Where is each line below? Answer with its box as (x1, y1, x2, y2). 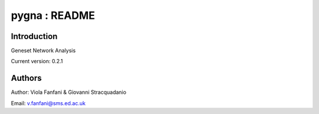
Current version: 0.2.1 (11, 58, 63, 65)
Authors (11, 73, 42, 83)
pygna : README (11, 9, 96, 22)
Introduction (11, 31, 58, 41)
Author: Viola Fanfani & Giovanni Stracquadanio (11, 89, 126, 96)
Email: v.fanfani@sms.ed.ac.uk (11, 99, 86, 106)
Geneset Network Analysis (11, 47, 76, 54)
